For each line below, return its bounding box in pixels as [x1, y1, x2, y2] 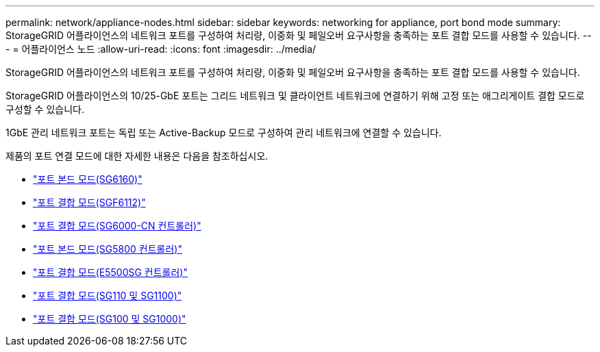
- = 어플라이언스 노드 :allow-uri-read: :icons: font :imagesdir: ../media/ [5, 43, 316, 55]
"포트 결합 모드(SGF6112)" [33, 197, 146, 208]
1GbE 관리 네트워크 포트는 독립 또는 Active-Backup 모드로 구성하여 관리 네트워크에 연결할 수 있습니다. [5, 127, 442, 138]
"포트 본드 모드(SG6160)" [33, 173, 142, 185]
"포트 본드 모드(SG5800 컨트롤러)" [33, 243, 182, 255]
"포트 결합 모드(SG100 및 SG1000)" [33, 313, 186, 325]
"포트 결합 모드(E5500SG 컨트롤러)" [33, 266, 188, 278]
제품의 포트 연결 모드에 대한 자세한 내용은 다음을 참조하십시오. [5, 150, 268, 162]
